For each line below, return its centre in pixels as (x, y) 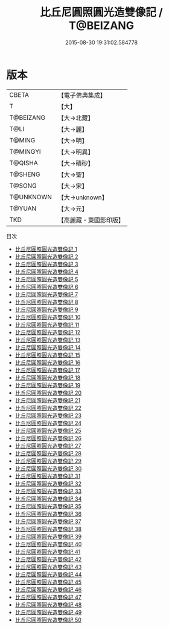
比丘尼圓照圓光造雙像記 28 (48, 453)
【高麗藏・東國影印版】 (91, 220)
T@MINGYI (25, 151)
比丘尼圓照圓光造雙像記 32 (48, 483)
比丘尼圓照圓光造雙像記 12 (47, 332)
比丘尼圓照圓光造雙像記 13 (48, 340)
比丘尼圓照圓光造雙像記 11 (47, 324)
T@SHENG (25, 174)
